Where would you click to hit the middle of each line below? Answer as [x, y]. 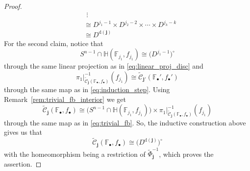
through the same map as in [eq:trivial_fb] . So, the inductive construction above [125, 122]
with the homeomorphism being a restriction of [75, 154]
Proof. [13, 6]
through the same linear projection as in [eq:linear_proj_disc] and [104, 66]
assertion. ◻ [23, 163]
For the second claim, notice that [54, 43]
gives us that [23, 132]
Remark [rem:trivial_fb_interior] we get [65, 99]
